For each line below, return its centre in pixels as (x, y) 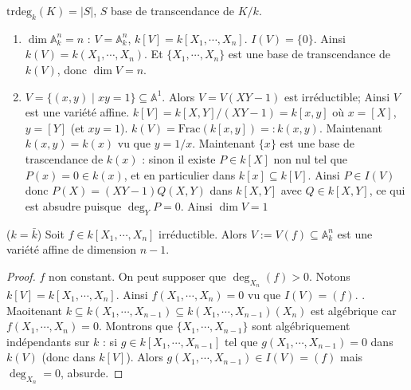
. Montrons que (135, 326)
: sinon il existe (179, 158)
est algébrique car (353, 310)
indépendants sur (48, 341)
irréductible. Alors (203, 233)
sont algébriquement (301, 326)
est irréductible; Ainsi (337, 96)
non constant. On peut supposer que (137, 276)
